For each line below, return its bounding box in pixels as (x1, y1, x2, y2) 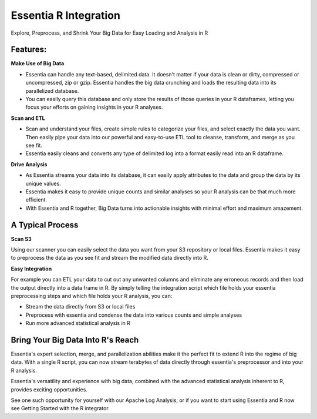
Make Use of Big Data (11, 60, 65, 67)
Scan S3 (11, 235, 32, 242)
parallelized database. (25, 87, 79, 94)
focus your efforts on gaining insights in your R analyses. (25, 103, 163, 111)
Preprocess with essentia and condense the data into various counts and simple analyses (25, 311, 242, 319)
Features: (11, 45, 47, 55)
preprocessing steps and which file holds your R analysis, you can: (11, 292, 173, 299)
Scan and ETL (11, 115, 45, 122)
